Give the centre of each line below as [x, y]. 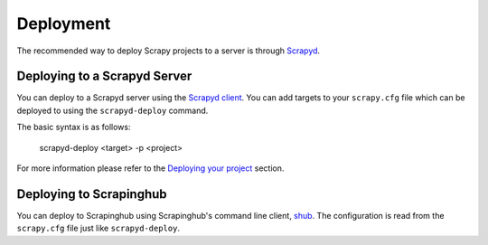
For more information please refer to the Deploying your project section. [150, 168]
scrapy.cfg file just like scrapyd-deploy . [99, 228]
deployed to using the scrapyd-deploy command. [113, 110]
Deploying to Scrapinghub [92, 194]
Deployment [64, 24]
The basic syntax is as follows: [74, 127]
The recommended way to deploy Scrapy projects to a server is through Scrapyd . [169, 51]
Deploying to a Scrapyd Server [104, 76]
